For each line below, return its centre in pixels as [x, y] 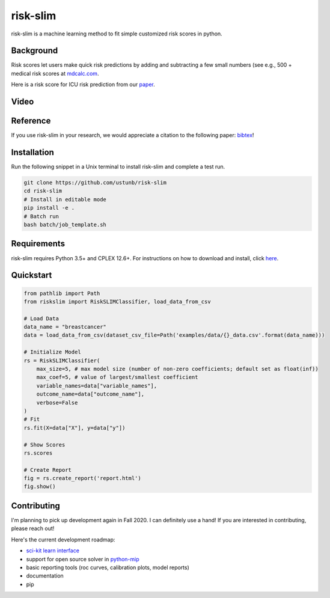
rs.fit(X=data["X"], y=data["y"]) [75, 428]
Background [35, 51]
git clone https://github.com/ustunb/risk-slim [95, 183]
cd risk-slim [43, 191]
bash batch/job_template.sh [65, 224]
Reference [31, 121]
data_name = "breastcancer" [65, 327]
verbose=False [57, 402]
